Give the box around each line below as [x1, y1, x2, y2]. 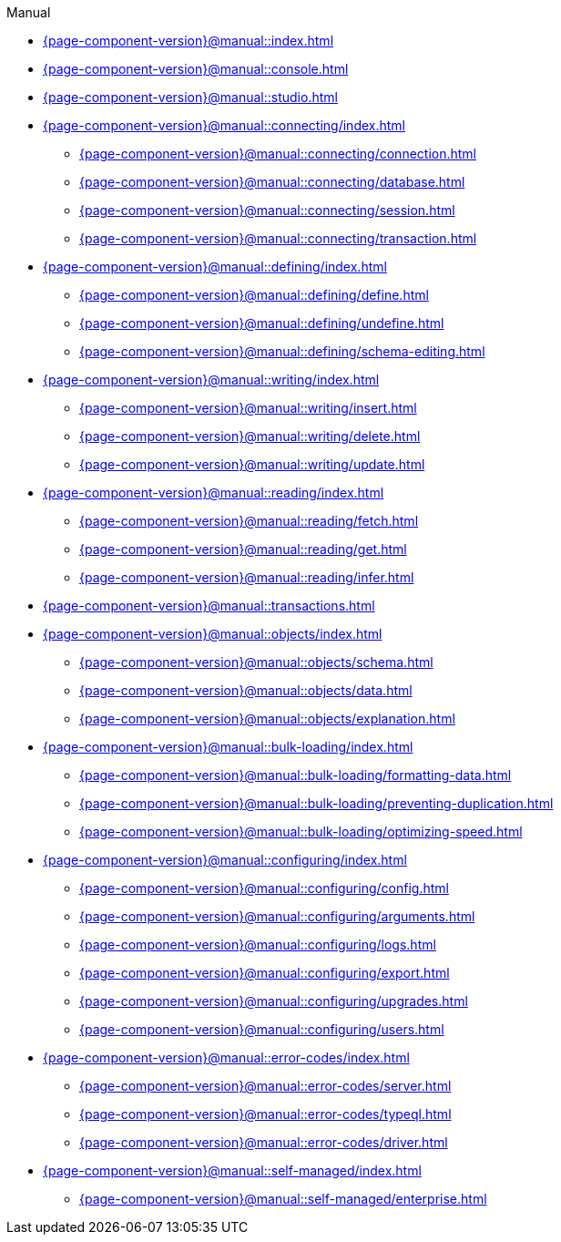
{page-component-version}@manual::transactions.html [43, 598, 375, 613]
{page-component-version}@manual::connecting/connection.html [79, 146, 477, 161]
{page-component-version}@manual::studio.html [43, 89, 338, 105]
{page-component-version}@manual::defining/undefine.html [79, 315, 444, 331]
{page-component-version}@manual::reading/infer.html [79, 570, 414, 585]
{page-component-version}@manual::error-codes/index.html [43, 1050, 410, 1065]
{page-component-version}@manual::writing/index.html [43, 372, 380, 387]
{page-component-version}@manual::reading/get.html [79, 541, 407, 557]
